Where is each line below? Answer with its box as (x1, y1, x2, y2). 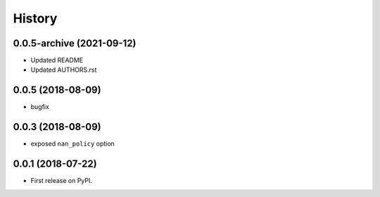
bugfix (30, 103, 49, 111)
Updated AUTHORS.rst (30, 65, 97, 74)
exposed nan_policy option (30, 139, 115, 148)
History (13, 11, 58, 26)
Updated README (30, 56, 84, 65)
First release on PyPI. (30, 177, 93, 185)
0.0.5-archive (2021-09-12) (13, 37, 137, 49)
